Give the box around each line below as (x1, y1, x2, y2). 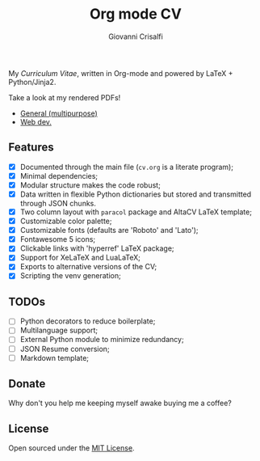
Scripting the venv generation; (19, 271, 121, 281)
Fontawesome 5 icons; (19, 235, 96, 244)
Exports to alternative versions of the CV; (19, 262, 157, 272)
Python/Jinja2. (8, 77, 57, 87)
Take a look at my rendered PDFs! (8, 92, 121, 102)
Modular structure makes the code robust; (19, 180, 161, 190)
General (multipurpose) (19, 108, 99, 118)
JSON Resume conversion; (19, 344, 111, 353)
